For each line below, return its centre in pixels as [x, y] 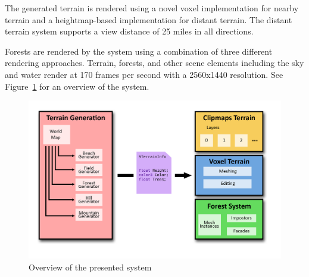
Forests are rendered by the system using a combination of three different [139, 51]
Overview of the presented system [90, 267]
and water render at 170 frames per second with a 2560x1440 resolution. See [144, 74]
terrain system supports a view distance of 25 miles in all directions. [129, 31]
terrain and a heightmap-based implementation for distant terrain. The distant [149, 19]
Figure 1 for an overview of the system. [77, 86]
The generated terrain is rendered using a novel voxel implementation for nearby [152, 8]
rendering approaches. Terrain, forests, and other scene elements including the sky [154, 63]
